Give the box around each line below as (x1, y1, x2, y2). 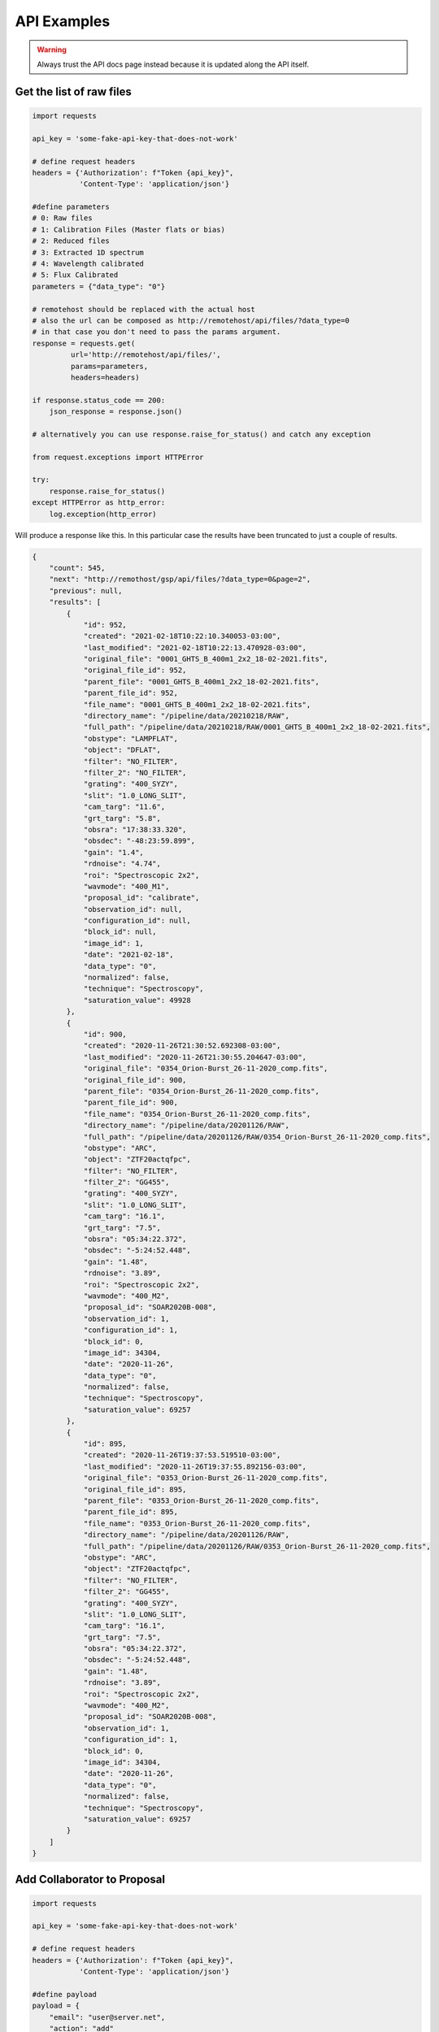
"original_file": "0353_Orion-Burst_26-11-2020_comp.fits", (83, 1474, 328, 1483)
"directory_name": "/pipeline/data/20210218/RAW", (83, 711, 290, 721)
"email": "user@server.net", (49, 2012, 166, 2021)
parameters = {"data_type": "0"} (32, 281, 166, 291)
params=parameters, (70, 362, 149, 371)
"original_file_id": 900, (83, 1075, 187, 1084)
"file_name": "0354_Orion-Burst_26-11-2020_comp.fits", (83, 1109, 311, 1118)
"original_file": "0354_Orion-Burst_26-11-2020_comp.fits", (83, 1064, 328, 1073)
